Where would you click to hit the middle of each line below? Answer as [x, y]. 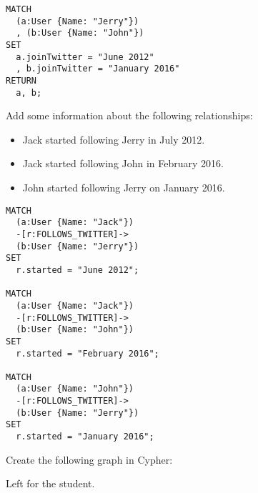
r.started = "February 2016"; [88, 353]
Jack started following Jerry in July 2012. [114, 139]
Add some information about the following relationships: [129, 115]
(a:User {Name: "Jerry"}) [78, 21]
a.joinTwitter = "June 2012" [85, 57]
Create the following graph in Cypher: [89, 459]
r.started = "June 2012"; [78, 270]
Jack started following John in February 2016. [123, 163]
